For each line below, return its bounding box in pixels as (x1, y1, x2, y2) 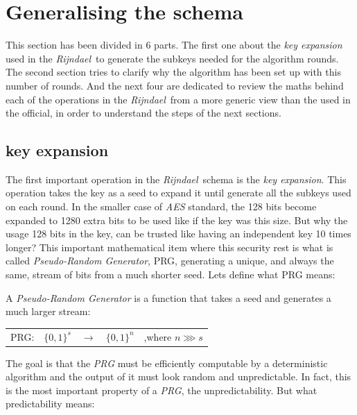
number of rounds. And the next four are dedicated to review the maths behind (6, 78, 344, 92)
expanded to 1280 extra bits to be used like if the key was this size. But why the (6, 212, 348, 227)
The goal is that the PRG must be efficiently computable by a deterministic (6, 355, 328, 370)
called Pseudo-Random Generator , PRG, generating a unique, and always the (6, 253, 334, 268)
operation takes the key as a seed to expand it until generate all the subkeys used (6, 185, 351, 200)
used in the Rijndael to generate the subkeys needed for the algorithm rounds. (6, 51, 339, 65)
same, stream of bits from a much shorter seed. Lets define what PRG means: (6, 267, 336, 282)
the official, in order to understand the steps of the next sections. (6, 105, 281, 120)
